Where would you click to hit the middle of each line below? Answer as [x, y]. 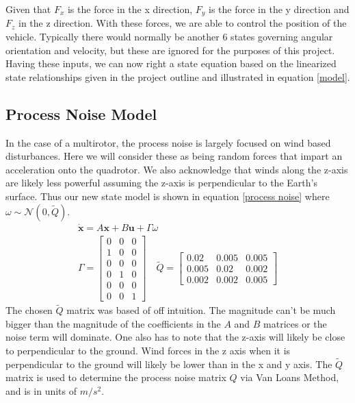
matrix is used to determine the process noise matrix [116, 377]
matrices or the [295, 323]
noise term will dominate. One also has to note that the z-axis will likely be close [175, 337]
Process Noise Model [81, 113]
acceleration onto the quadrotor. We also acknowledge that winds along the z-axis [177, 169]
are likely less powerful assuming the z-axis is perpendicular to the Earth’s [161, 183]
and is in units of [41, 391]
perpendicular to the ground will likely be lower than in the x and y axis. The [169, 364]
